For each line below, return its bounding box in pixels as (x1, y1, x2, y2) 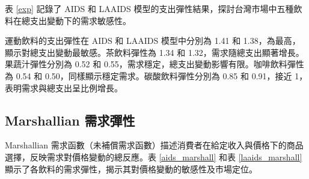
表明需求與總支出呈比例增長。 (5, 81, 123, 94)
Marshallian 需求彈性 (5, 111, 135, 129)
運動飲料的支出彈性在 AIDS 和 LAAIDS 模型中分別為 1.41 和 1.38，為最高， (5, 34, 301, 47)
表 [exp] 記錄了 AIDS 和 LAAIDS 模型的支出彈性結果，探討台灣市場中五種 (5, 2, 294, 14)
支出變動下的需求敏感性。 (29, 14, 131, 26)
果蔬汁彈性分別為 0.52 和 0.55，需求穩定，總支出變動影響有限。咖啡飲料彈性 (5, 58, 304, 70)
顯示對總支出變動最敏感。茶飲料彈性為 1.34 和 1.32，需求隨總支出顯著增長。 (5, 46, 304, 58)
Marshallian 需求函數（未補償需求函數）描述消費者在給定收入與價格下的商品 (5, 139, 304, 151)
